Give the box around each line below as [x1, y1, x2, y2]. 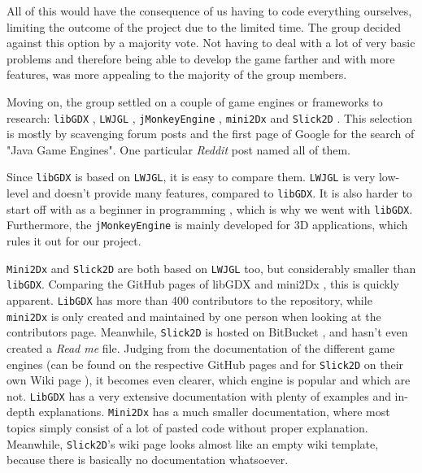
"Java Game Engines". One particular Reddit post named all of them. [7, 141, 351, 158]
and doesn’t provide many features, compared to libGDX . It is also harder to [32, 184, 412, 202]
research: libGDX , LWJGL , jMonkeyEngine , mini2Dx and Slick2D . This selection [7, 109, 413, 126]
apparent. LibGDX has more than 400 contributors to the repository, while [7, 291, 372, 308]
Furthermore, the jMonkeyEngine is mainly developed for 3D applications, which [7, 216, 408, 233]
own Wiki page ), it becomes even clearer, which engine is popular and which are [7, 371, 411, 388]
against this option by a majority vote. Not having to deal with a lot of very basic [7, 34, 415, 51]
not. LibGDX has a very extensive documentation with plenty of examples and [7, 387, 391, 404]
